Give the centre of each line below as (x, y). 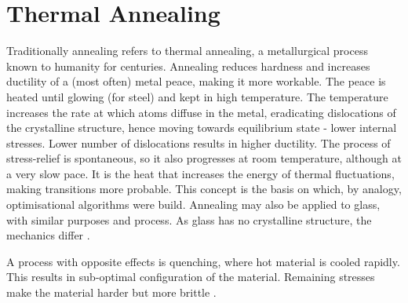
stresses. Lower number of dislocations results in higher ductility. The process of (199, 142)
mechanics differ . (48, 235)
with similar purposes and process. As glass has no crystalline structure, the (189, 219)
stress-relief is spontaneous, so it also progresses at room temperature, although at (204, 158)
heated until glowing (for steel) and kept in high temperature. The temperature (197, 96)
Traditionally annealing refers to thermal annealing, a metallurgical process (187, 51)
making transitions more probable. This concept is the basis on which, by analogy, (204, 189)
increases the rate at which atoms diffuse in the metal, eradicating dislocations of (201, 112)
